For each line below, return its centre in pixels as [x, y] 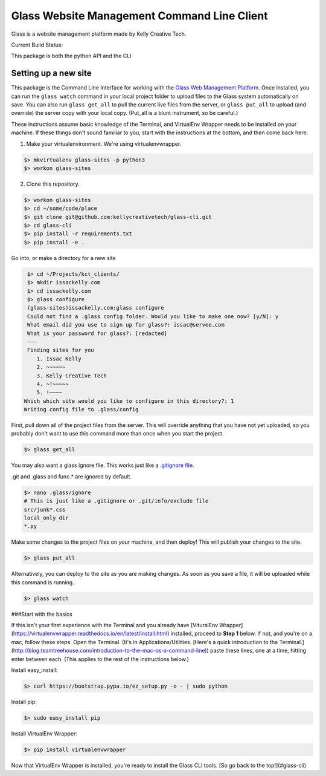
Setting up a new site [51, 73]
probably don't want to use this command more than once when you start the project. [117, 434]
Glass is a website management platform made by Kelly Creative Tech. [99, 34]
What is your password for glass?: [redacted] [97, 333]
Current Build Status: [37, 45]
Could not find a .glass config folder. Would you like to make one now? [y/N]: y [153, 316]
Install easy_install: [34, 670]
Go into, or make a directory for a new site [63, 258]
